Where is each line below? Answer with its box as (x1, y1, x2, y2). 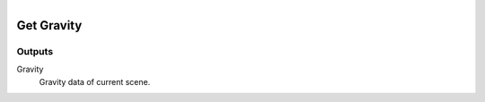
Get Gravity (16, 18, 83, 33)
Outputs (16, 45, 54, 57)
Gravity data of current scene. (39, 76, 151, 87)
